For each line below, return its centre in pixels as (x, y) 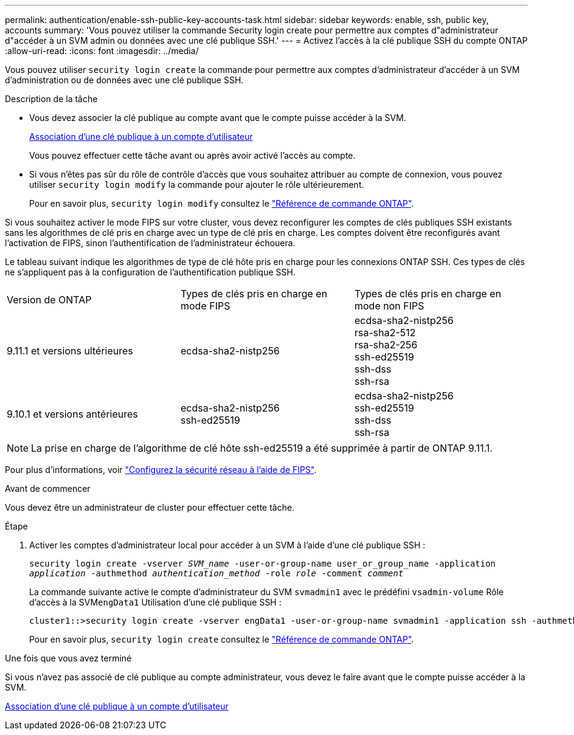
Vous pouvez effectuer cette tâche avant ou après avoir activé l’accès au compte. (192, 155)
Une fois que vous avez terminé (68, 658)
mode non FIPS (389, 306)
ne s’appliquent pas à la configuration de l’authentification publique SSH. (150, 272)
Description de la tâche (51, 99)
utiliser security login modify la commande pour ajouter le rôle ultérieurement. (197, 185)
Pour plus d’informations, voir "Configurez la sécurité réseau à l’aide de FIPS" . (161, 470)
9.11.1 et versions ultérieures (70, 351)
